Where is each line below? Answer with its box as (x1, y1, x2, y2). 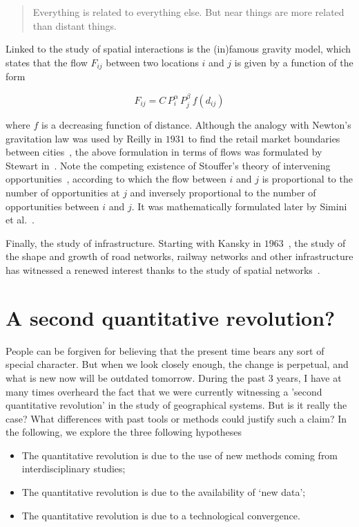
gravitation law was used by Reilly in (6, 131, 163, 145)
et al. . (6, 212, 35, 227)
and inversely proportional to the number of (130, 185, 316, 200)
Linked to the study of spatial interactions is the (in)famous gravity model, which (6, 41, 351, 56)
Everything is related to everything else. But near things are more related (32, 5, 345, 19)
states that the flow (6, 55, 88, 69)
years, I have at (276, 370, 342, 385)
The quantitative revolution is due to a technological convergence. (21, 508, 300, 522)
